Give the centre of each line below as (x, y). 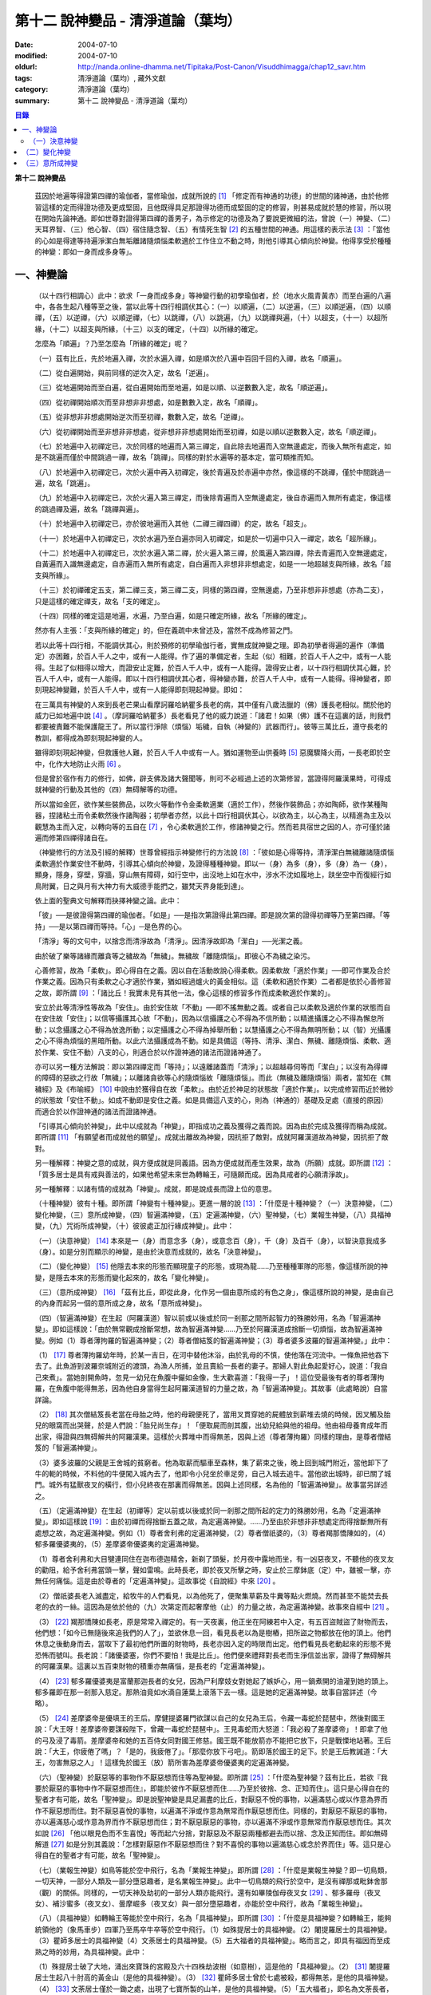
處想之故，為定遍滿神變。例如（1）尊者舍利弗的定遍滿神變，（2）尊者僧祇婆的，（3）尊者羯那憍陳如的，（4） (212, 1533)
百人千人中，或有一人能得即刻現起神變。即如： (168, 689)
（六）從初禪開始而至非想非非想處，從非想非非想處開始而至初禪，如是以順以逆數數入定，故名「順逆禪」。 (208, 432)
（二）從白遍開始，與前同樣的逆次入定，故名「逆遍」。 (124, 373)
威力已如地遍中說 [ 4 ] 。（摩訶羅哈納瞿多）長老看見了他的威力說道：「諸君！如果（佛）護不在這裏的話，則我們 (213, 716)
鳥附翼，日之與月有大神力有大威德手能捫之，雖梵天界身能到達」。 (141, 886)
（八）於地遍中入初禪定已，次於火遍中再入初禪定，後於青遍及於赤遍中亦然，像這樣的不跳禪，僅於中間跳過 (210, 472)
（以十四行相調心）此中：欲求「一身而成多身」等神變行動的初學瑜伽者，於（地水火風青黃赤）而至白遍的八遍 (213, 295)
